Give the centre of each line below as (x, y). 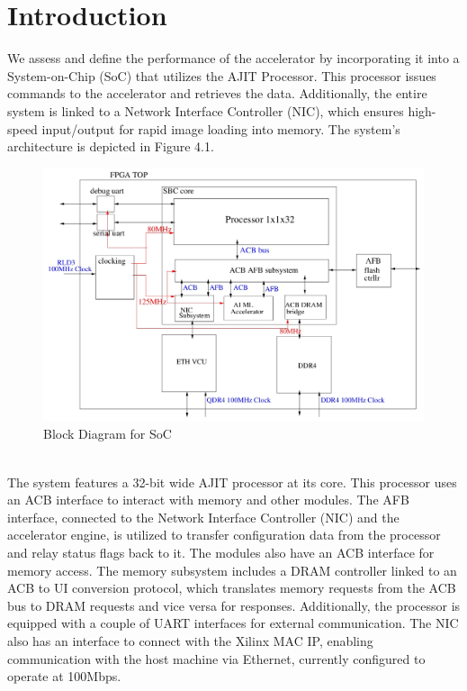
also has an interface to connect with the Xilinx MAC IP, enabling (190, 640)
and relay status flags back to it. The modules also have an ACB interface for (221, 552)
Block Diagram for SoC (108, 434)
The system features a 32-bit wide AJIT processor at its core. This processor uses (232, 482)
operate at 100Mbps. (64, 676)
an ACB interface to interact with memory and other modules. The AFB (208, 500)
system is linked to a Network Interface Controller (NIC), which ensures (206, 110)
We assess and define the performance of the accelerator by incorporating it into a (233, 58)
